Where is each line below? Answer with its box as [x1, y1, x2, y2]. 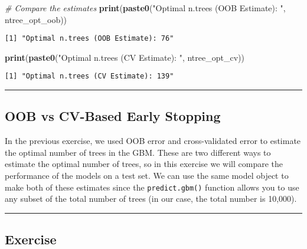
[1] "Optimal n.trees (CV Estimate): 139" [5, 72, 174, 81]
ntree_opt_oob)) [5, 13, 67, 25]
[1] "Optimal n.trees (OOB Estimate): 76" [5, 34, 174, 43]
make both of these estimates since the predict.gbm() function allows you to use [5, 181, 299, 193]
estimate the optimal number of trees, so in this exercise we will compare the [5, 158, 283, 170]
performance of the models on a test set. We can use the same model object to [5, 169, 289, 182]
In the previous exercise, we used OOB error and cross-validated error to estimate [5, 135, 301, 147]
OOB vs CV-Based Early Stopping [5, 107, 221, 125]
